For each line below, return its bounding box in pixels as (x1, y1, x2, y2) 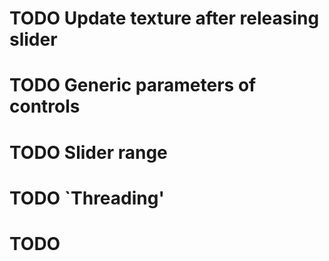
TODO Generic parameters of (9, 74, 257, 97)
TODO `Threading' (9, 187, 165, 209)
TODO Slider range (9, 141, 168, 164)
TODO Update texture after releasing (9, 7, 320, 30)
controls (9, 95, 81, 118)
